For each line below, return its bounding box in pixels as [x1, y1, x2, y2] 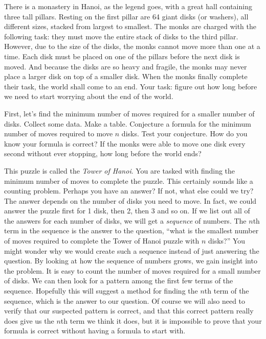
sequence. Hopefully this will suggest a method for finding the [4, 285, 198, 296]
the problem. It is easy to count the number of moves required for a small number [4, 265, 261, 276]
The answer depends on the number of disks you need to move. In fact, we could [4, 195, 257, 206]
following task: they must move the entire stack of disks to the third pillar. [4, 31, 238, 41]
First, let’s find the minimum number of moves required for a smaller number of [4, 108, 255, 118]
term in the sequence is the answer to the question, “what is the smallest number [4, 225, 259, 236]
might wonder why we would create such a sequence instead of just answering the [4, 245, 259, 256]
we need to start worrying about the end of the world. [4, 91, 173, 102]
